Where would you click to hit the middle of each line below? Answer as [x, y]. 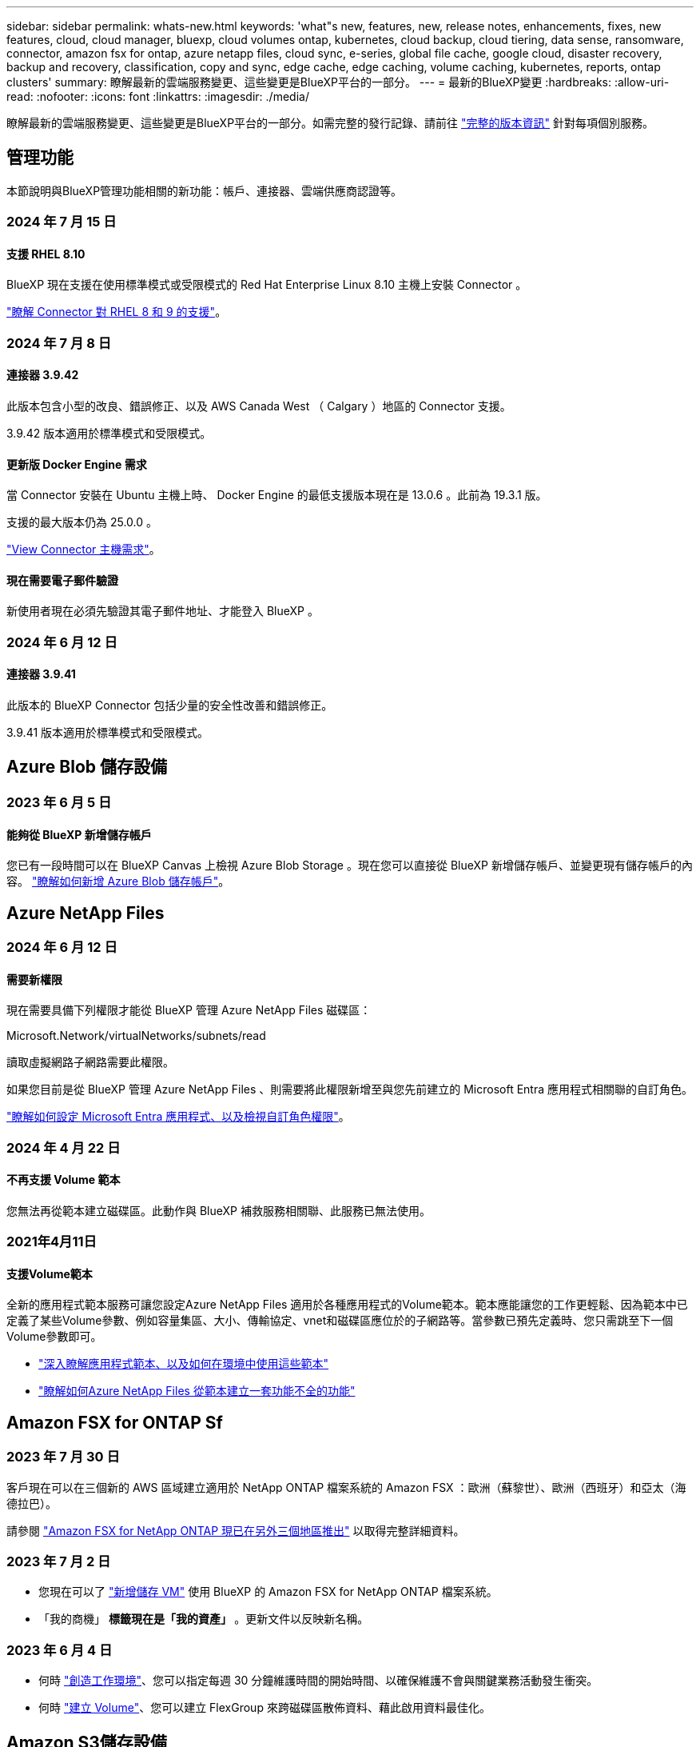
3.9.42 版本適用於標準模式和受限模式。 [109, 434]
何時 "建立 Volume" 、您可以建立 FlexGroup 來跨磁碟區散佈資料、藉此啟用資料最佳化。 [264, 1708]
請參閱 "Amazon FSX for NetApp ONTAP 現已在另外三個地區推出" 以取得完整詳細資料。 [236, 1530]
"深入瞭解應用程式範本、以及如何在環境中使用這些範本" [184, 1364]
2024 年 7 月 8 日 [59, 343]
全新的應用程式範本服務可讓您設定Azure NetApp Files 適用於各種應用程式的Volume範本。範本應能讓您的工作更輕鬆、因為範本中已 [347, 1305]
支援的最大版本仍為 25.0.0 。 [82, 522]
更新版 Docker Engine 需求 [77, 464]
